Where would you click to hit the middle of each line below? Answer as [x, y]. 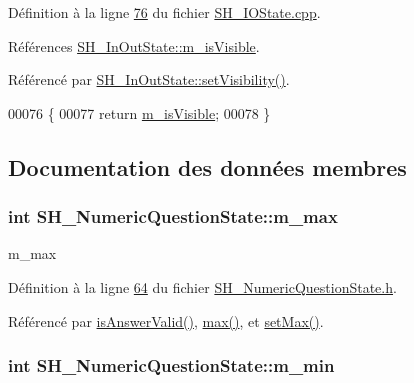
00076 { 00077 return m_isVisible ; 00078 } [139, 112]
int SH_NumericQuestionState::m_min [171, 365]
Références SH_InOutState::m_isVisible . [134, 45]
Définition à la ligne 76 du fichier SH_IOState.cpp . [164, 12]
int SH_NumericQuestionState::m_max [173, 216]
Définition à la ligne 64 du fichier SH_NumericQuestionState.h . [202, 286]
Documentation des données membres [207, 166]
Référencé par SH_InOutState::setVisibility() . [149, 79]
